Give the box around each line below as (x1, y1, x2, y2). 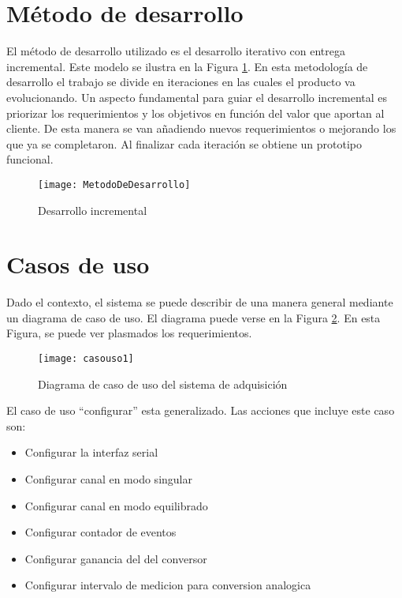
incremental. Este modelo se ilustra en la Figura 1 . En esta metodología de (6, 58, 368, 74)
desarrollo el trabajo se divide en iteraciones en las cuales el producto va (6, 73, 355, 90)
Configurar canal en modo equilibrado (24, 497, 208, 513)
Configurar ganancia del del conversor (24, 550, 207, 566)
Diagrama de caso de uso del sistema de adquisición (38, 375, 288, 392)
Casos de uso (6, 248, 150, 280)
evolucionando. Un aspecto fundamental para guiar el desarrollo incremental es (6, 88, 388, 105)
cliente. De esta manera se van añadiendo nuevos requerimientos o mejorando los (6, 120, 396, 137)
